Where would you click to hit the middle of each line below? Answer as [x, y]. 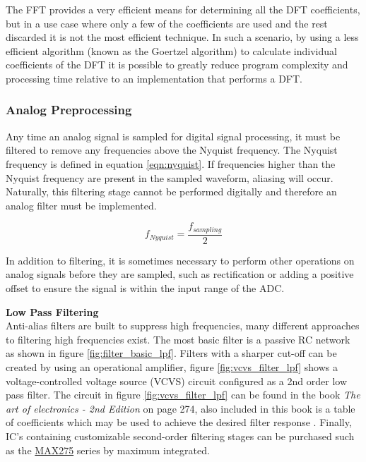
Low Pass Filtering [52, 311]
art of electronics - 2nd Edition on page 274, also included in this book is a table [181, 408]
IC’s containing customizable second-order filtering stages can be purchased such [180, 436]
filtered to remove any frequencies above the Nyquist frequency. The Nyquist [172, 150]
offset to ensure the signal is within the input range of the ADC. [145, 288]
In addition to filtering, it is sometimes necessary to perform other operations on [180, 260]
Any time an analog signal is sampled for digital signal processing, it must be [173, 136]
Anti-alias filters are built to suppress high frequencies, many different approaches [183, 326]
